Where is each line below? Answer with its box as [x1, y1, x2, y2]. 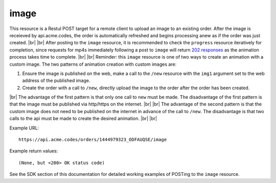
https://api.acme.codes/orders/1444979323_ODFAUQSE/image [18, 137, 167, 143]
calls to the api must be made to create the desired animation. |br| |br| [9, 115, 157, 122]
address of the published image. [22, 77, 90, 84]
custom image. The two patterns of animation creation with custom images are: [9, 61, 177, 67]
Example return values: [9, 148, 58, 154]
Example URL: [9, 125, 39, 131]
